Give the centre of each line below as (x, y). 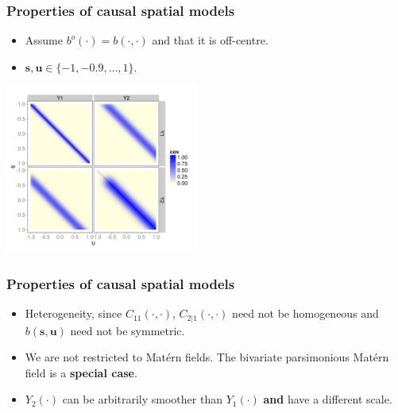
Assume (44, 40)
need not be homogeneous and (305, 313)
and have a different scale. (328, 399)
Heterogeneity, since (73, 313)
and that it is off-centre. (210, 40)
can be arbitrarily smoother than (142, 399)
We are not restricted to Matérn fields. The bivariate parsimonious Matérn (207, 357)
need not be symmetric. (128, 330)
